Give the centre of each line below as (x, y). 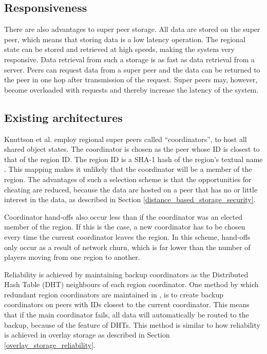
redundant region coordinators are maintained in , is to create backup (114, 294)
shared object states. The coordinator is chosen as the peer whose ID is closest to (132, 149)
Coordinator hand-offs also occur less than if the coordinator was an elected (123, 216)
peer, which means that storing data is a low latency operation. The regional (125, 39)
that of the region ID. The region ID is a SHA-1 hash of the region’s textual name (133, 159)
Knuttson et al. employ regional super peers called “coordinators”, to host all (126, 139)
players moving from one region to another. (72, 257)
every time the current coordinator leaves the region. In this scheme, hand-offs (127, 236)
